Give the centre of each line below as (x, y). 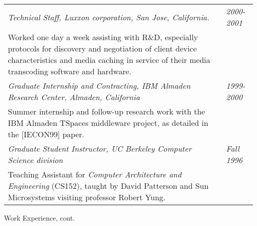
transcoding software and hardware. (70, 71)
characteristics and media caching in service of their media (109, 60)
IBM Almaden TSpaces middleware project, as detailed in (108, 123)
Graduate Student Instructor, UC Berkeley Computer (100, 148)
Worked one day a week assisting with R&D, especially (103, 37)
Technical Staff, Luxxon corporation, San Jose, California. (109, 17)
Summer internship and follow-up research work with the (107, 111)
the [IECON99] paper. (46, 134)
